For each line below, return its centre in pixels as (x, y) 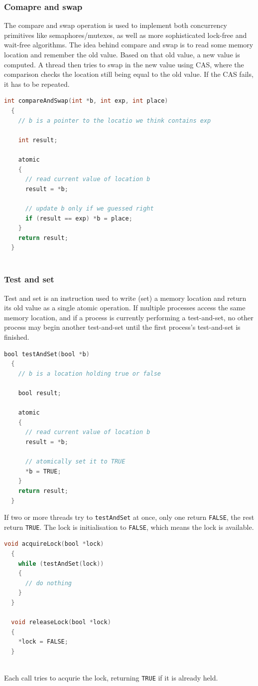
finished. (17, 337)
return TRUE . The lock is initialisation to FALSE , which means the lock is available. (129, 527)
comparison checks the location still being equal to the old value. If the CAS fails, (129, 74)
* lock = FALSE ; (43, 642)
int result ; (38, 140)
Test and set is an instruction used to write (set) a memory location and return (125, 298)
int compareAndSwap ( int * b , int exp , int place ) (86, 101)
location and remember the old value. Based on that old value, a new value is (122, 54)
